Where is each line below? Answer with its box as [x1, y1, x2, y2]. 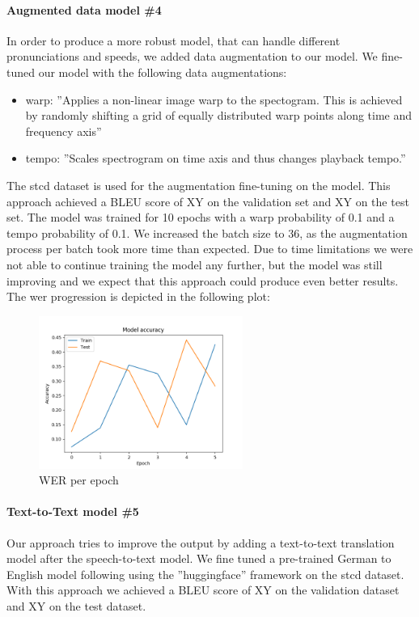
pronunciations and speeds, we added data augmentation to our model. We [6, 48, 378, 65]
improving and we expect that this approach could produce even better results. [6, 272, 399, 289]
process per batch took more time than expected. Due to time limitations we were [6, 240, 413, 257]
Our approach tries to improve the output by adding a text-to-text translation [6, 534, 395, 551]
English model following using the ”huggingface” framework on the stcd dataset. [6, 565, 404, 582]
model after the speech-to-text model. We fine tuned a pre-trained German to [6, 550, 391, 567]
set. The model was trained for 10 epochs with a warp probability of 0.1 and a [6, 209, 395, 226]
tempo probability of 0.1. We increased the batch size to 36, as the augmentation [6, 224, 408, 241]
